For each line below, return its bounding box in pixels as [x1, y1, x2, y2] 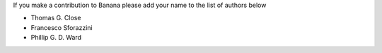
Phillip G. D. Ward [30, 33, 81, 42]
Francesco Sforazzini [30, 23, 93, 31]
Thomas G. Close [30, 14, 81, 22]
